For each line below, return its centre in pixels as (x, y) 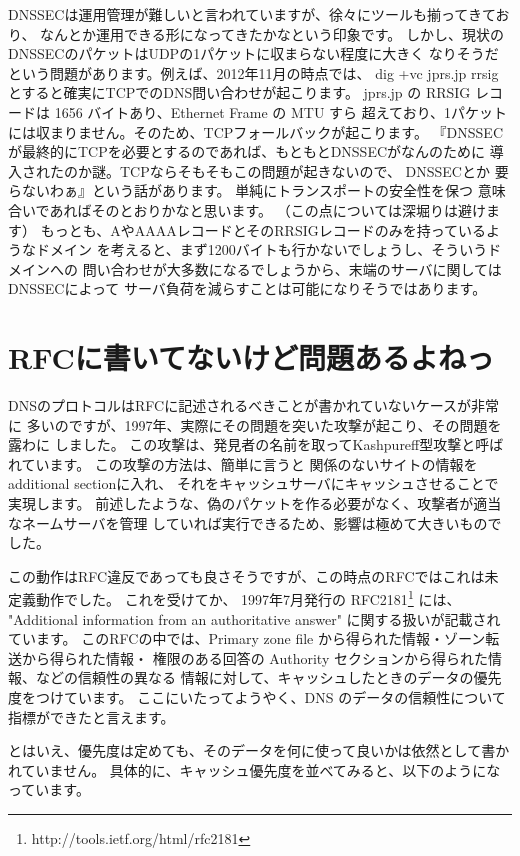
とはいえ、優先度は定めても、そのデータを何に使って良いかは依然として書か (259, 750)
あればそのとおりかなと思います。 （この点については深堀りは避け (267, 209)
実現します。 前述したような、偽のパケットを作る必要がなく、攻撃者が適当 (255, 503)
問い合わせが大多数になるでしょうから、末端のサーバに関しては (292, 268)
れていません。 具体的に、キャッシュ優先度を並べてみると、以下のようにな (254, 769)
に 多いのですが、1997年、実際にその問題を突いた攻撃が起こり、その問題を (255, 424)
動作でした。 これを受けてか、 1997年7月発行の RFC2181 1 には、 (248, 598)
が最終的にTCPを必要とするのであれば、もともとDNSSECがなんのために (247, 151)
